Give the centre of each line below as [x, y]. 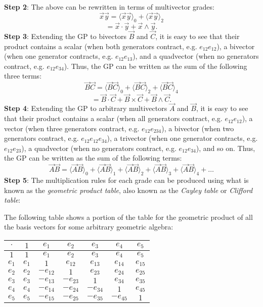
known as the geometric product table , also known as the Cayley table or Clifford [128, 190]
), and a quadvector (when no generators [196, 56]
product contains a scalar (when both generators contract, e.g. [101, 46]
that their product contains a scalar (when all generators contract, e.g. [113, 118]
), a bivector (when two [198, 128]
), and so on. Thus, [226, 148]
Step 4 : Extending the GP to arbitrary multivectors [86, 108]
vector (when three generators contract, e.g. [72, 128]
